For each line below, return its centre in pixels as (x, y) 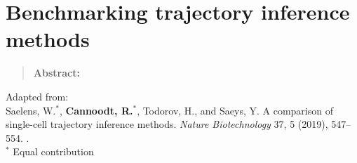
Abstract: (56, 73)
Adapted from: (37, 96)
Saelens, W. (31, 110)
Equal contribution (53, 151)
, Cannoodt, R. (96, 110)
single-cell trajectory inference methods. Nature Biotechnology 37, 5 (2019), (167, 124)
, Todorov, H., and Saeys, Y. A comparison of (235, 110)
